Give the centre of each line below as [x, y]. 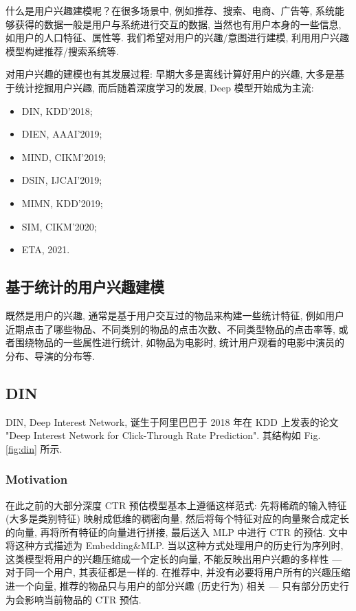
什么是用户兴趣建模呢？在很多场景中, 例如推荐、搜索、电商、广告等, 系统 [170, 10]
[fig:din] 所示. [34, 448]
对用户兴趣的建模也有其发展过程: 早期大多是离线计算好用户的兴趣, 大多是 [170, 74]
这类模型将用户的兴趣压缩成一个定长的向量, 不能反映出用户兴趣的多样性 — [174, 558]
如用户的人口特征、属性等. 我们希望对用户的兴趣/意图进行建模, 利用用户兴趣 [178, 37]
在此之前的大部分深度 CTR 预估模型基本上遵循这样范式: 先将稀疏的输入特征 [176, 505]
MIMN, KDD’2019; [62, 203]
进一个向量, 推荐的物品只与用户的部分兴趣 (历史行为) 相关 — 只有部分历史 [173, 586]
